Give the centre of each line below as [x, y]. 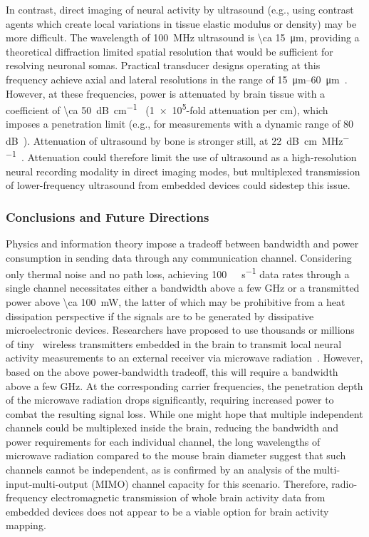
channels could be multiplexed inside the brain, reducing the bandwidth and [172, 428]
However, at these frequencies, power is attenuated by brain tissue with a [166, 93]
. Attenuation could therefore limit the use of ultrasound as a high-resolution [189, 157]
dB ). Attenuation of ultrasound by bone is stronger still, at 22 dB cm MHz [175, 140]
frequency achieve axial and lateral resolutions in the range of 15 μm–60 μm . [177, 79]
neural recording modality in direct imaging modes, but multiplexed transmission [183, 171]
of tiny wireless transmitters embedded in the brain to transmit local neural [174, 343]
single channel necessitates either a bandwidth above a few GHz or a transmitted [183, 288]
